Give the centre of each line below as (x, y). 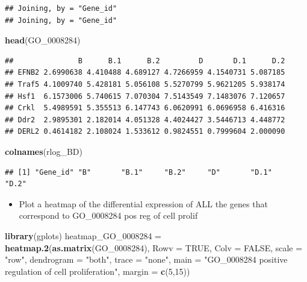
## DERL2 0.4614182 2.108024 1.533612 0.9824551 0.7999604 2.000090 (145, 132)
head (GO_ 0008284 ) (43, 40)
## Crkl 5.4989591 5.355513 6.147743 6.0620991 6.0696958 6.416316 (145, 108)
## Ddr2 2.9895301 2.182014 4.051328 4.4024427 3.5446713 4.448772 (145, 120)
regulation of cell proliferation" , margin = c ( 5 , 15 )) (98, 271)
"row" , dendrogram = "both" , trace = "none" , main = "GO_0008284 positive (146, 259)
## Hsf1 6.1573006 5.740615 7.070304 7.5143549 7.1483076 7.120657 (145, 96)
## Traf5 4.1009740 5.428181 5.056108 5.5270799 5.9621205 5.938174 (145, 84)
